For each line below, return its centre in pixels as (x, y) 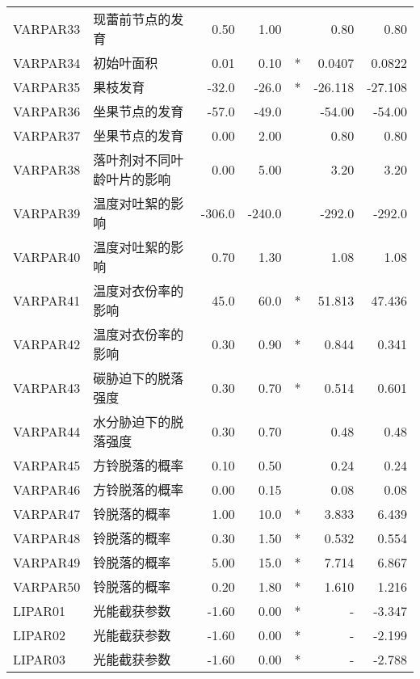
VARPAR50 (47, 586)
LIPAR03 (40, 659)
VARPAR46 (47, 489)
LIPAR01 (40, 610)
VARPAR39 (47, 213)
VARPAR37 (47, 135)
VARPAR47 (47, 513)
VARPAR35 (47, 86)
